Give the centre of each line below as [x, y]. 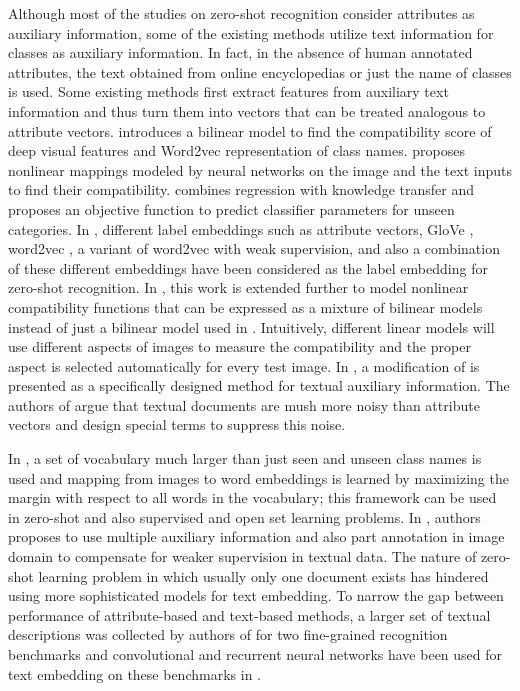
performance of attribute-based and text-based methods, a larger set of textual [249, 614]
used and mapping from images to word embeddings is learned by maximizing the [258, 477]
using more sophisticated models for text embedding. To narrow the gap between [256, 595]
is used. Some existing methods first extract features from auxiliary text [228, 91]
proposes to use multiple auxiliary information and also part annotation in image [256, 536]
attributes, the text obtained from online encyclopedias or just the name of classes [260, 71]
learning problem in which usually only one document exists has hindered [263, 575]
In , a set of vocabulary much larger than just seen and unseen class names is [245, 458]
